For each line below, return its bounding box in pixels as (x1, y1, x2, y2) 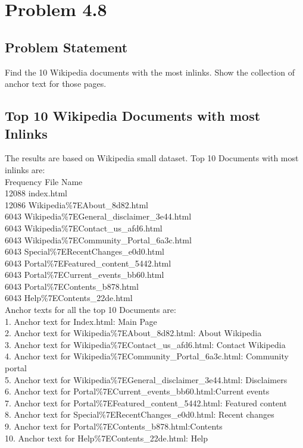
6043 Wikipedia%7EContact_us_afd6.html (5, 221, 163, 234)
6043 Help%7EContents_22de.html (5, 292, 133, 304)
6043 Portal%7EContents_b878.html (5, 280, 139, 292)
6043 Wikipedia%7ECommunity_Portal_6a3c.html (5, 233, 192, 246)
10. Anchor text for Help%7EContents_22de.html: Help (5, 431, 208, 444)
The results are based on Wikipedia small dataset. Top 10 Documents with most (5, 152, 299, 164)
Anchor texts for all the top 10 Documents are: (5, 303, 176, 316)
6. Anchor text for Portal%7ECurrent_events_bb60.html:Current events (5, 385, 270, 397)
